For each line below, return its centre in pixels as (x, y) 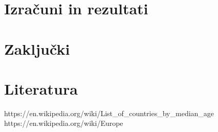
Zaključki (37, 48)
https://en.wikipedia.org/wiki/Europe (64, 123)
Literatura (41, 88)
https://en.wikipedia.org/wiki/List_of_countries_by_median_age (109, 113)
